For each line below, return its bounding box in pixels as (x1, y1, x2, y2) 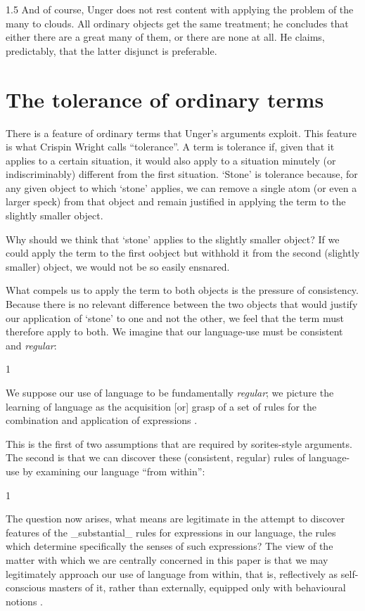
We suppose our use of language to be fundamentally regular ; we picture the (6, 385, 334, 399)
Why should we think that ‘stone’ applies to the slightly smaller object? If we (6, 231, 340, 246)
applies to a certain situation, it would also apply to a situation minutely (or (6, 153, 336, 167)
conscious (6, 580, 46, 595)
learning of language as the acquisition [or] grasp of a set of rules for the (6, 399, 316, 413)
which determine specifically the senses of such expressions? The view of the (6, 539, 333, 553)
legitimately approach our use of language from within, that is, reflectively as (6, 566, 338, 581)
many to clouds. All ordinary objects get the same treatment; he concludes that (6, 15, 349, 30)
